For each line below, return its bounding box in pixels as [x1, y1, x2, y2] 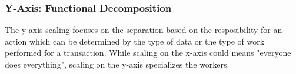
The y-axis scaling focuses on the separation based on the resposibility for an [5, 23, 282, 36]
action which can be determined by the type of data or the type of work [5, 35, 265, 47]
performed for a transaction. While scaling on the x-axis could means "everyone [5, 46, 291, 59]
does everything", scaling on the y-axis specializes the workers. [5, 58, 230, 70]
